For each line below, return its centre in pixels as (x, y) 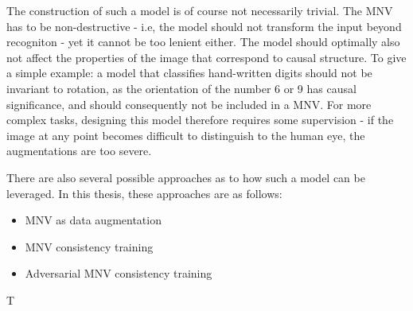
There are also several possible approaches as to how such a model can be (186, 177)
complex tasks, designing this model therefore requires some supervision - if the (200, 120)
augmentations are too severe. (79, 151)
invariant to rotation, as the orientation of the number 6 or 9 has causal (181, 88)
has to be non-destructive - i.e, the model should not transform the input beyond (204, 26)
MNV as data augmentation (93, 220)
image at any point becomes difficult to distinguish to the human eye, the (186, 135)
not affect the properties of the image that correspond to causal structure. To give (206, 57)
